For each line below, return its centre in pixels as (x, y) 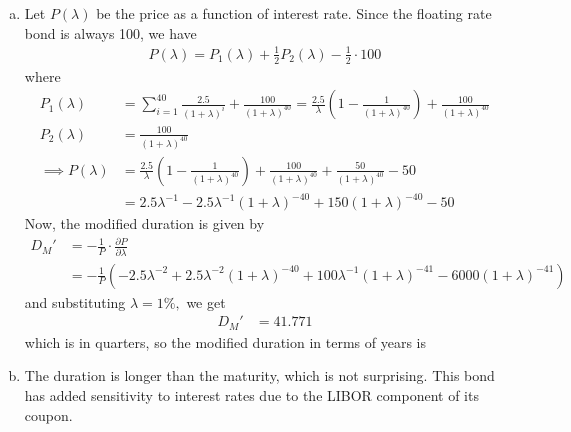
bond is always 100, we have (110, 32)
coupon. (48, 414)
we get (206, 301)
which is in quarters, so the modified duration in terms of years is (225, 341)
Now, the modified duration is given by (144, 223)
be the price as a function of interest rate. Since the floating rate (294, 13)
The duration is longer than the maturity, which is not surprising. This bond (259, 375)
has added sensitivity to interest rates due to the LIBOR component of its (251, 394)
